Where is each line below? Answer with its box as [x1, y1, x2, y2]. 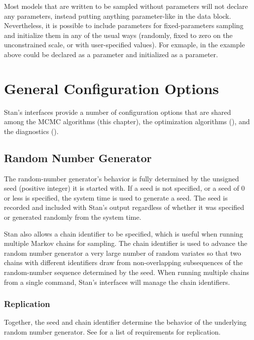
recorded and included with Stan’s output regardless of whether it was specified [4, 202, 245, 212]
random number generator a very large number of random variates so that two [4, 247, 241, 258]
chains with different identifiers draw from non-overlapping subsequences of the [4, 257, 243, 268]
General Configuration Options [4, 78, 219, 98]
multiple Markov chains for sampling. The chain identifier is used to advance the [4, 238, 248, 248]
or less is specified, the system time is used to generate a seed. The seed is [4, 192, 228, 203]
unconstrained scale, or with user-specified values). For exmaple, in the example [4, 39, 245, 50]
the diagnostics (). [4, 126, 59, 136]
